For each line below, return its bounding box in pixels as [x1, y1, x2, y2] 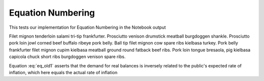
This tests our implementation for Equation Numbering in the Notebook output [9, 24, 166, 30]
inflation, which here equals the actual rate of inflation [9, 69, 117, 75]
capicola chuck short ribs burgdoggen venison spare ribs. [9, 54, 126, 60]
